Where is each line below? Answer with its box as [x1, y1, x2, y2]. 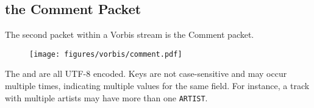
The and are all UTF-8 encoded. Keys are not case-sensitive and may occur [5, 67, 287, 80]
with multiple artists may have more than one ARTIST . [5, 91, 208, 104]
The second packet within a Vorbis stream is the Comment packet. [5, 28, 254, 41]
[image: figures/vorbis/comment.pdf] [29, 49, 182, 59]
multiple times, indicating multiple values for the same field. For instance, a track [5, 79, 310, 92]
